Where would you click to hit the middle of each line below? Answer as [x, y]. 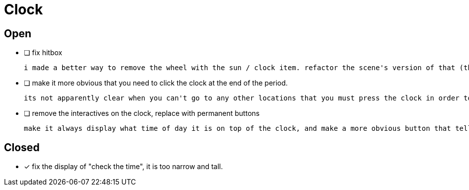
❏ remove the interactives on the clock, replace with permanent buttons [142, 113]
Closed [22, 147]
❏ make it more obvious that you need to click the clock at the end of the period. [156, 83]
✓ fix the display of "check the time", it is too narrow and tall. [123, 167]
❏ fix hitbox [43, 53]
